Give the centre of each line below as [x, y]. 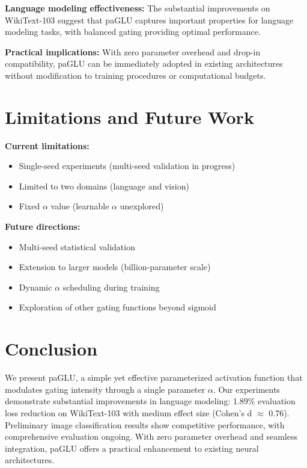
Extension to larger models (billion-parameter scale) [115, 267]
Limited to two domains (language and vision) [104, 186]
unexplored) [142, 206]
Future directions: [43, 226]
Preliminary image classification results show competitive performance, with [145, 424]
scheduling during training [111, 287]
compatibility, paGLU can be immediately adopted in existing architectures [144, 63]
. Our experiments [246, 389]
